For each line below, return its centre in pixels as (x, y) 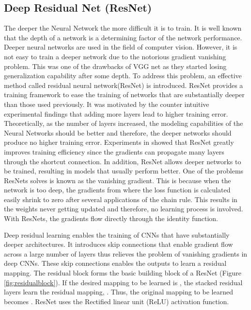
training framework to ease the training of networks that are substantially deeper (124, 95)
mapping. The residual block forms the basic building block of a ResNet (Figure (123, 273)
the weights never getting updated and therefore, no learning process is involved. (124, 209)
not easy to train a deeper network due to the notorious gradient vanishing (115, 56)
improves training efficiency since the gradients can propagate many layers (114, 151)
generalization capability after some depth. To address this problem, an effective (123, 76)
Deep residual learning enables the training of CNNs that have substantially (117, 234)
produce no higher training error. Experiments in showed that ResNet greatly (119, 142)
